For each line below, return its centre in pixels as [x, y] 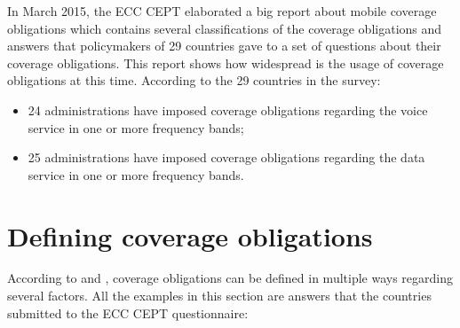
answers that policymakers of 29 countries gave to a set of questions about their [224, 46]
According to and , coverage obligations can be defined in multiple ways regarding [230, 278]
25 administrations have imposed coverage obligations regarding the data [226, 157]
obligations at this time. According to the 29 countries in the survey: [194, 80]
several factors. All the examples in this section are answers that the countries [219, 296]
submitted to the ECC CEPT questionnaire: [128, 312]
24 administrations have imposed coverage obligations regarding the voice [228, 109]
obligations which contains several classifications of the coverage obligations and [225, 28]
